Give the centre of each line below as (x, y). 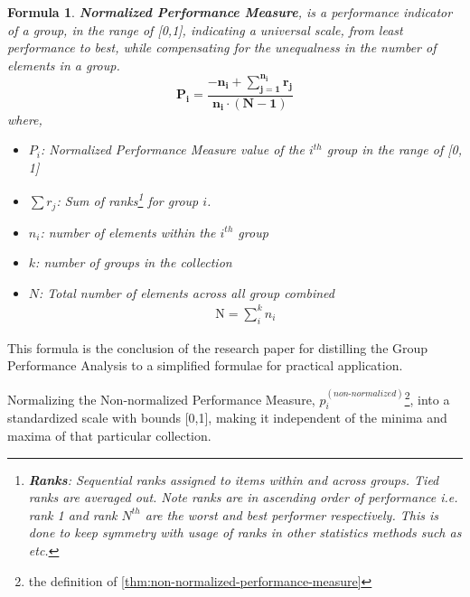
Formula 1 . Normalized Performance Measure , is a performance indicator (230, 12)
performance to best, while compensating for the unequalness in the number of (222, 47)
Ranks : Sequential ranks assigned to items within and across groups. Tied (234, 479)
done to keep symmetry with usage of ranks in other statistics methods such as (245, 532)
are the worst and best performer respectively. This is (291, 514)
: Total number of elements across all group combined (187, 292)
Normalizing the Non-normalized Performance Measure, (161, 399)
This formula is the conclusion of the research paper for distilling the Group (218, 347)
